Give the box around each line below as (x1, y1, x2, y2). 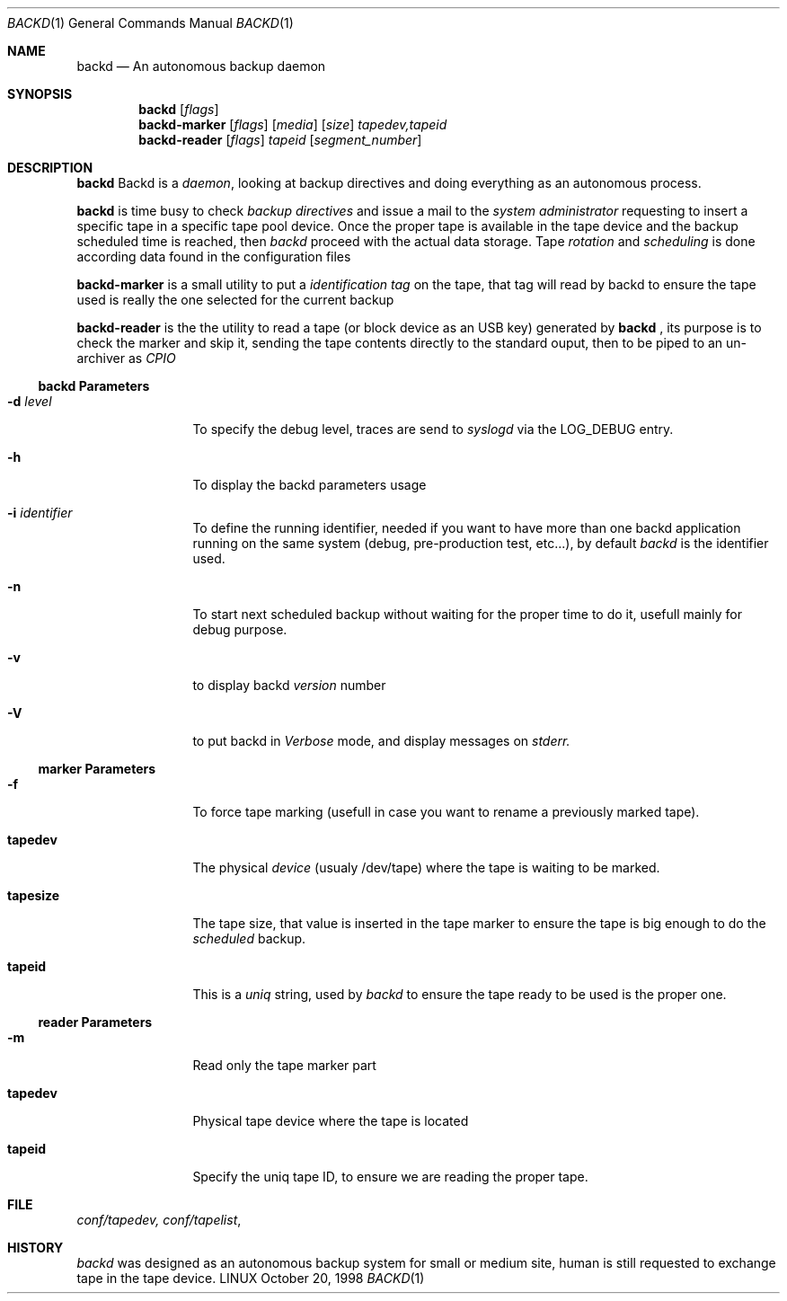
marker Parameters (38, 761, 156, 776)
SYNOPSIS (7, 86, 73, 102)
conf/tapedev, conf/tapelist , (76, 1212, 242, 1227)
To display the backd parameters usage (192, 477, 427, 492)
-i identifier (7, 505, 73, 520)
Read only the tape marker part (192, 1058, 376, 1073)
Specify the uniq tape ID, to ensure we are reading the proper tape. (192, 1169, 588, 1184)
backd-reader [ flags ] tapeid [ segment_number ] (138, 132, 422, 147)
